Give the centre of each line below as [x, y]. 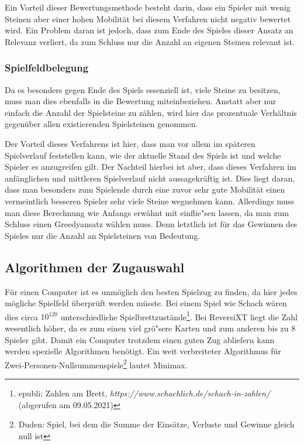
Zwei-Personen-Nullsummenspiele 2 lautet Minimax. [96, 364]
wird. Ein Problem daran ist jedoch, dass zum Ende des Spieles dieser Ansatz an [149, 30]
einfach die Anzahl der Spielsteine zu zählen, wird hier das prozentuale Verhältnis [151, 112]
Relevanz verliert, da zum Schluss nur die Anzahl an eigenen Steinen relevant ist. [150, 41]
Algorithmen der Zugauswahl [95, 267]
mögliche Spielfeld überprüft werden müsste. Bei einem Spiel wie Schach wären [146, 303]
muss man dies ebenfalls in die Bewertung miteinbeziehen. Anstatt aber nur [141, 101]
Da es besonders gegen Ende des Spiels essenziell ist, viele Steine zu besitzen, [143, 89]
